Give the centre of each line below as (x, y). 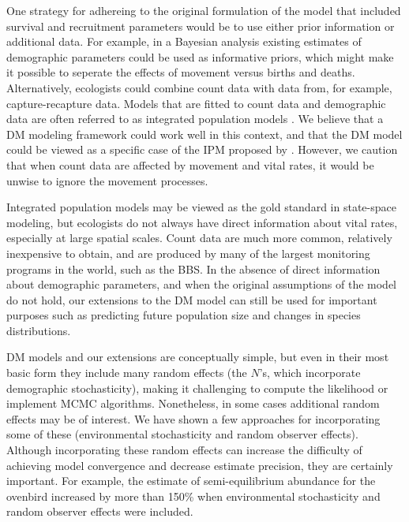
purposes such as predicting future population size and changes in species (184, 315)
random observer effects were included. (100, 511)
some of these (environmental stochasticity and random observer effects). (182, 434)
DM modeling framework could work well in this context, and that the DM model (204, 134)
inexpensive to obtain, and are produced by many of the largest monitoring (188, 253)
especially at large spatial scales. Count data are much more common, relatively (199, 238)
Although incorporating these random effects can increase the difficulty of (184, 450)
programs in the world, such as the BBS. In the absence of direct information (193, 268)
